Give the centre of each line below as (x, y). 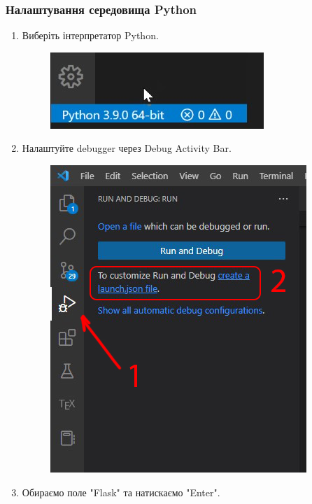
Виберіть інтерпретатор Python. (90, 35)
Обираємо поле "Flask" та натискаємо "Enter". (121, 492)
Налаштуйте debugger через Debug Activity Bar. (127, 148)
